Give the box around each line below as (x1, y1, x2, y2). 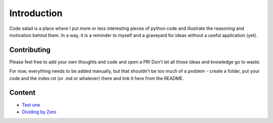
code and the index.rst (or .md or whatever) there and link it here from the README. (9, 75, 184, 81)
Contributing (9, 46, 51, 54)
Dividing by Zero (22, 109, 57, 115)
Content (9, 89, 36, 97)
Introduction (9, 8, 63, 19)
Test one (22, 102, 40, 108)
